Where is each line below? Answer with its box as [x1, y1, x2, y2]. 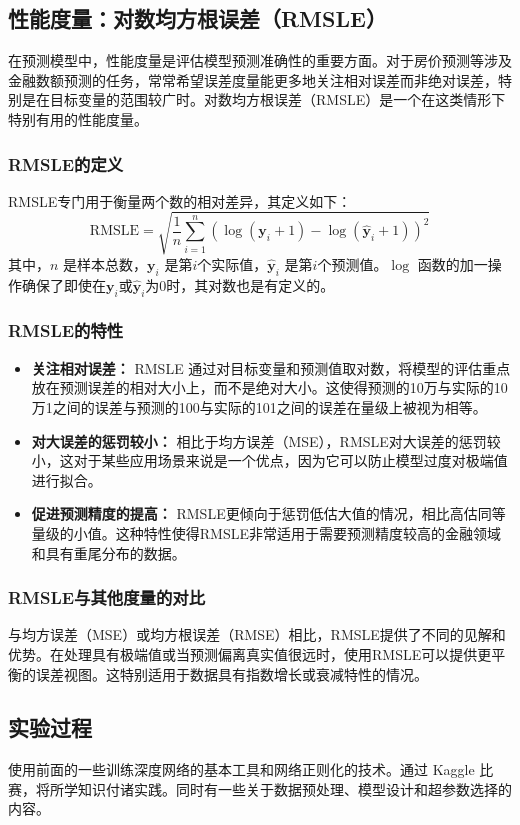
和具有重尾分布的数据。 [31, 542, 186, 563]
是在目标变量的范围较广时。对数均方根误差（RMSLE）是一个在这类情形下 [21, 89, 506, 110]
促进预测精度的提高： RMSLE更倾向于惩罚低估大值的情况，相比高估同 [31, 503, 492, 524]
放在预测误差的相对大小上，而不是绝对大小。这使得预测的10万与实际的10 [31, 377, 508, 398]
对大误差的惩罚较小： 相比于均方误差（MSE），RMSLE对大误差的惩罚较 [31, 430, 501, 451]
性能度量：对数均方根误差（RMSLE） [8, 3, 387, 34]
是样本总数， [63, 253, 148, 274]
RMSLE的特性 [8, 318, 124, 343]
